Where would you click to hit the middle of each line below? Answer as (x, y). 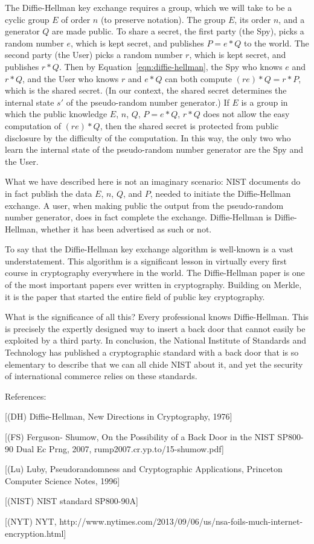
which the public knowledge (56, 114)
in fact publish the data (49, 193)
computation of (33, 125)
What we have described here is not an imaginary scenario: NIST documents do (153, 181)
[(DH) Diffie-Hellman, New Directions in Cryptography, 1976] (119, 416)
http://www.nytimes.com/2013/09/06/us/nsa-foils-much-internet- (181, 521)
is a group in (264, 102)
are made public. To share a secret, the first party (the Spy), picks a (178, 31)
